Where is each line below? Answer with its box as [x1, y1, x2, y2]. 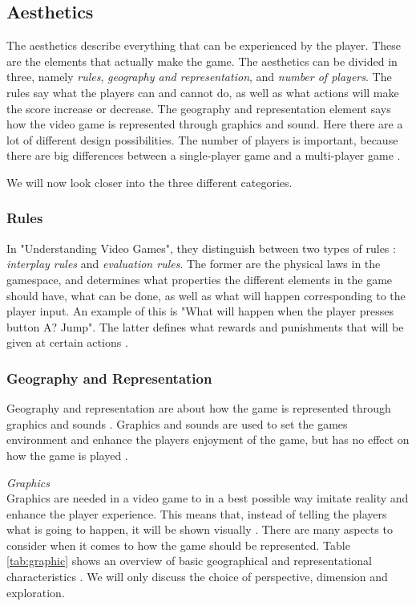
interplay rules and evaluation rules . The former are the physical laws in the [6, 255, 381, 272]
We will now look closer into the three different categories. [6, 173, 293, 190]
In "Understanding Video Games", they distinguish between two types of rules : [6, 239, 396, 256]
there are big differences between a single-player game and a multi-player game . [6, 147, 401, 164]
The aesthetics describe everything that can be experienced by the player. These [6, 37, 401, 54]
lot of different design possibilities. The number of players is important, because [6, 131, 398, 148]
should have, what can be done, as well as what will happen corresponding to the [6, 287, 406, 303]
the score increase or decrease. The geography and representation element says [6, 100, 391, 116]
